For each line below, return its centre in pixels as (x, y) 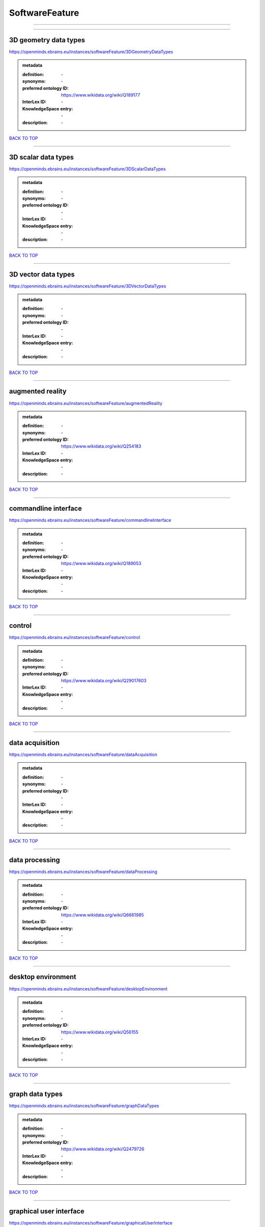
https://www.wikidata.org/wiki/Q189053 (101, 563)
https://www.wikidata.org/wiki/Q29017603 (104, 681)
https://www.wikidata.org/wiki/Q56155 (100, 1032)
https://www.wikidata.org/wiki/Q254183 (101, 446)
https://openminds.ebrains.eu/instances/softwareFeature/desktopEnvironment (88, 988)
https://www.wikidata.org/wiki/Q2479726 (103, 1149)
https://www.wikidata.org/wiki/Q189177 (101, 95)
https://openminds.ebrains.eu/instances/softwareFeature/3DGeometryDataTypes (91, 52)
